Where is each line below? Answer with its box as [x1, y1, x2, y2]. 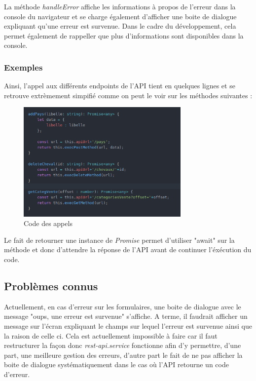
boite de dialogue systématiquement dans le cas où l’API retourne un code [4, 359, 229, 370]
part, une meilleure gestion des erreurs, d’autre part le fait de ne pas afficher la [4, 349, 243, 360]
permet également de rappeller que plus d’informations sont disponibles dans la [4, 30, 244, 40]
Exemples [4, 61, 43, 73]
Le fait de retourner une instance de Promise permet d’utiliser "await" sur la [4, 234, 235, 245]
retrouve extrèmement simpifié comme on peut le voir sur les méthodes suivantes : [4, 90, 253, 100]
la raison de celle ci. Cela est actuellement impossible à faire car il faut [4, 330, 218, 341]
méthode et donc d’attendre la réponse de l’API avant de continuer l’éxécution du [4, 244, 252, 255]
